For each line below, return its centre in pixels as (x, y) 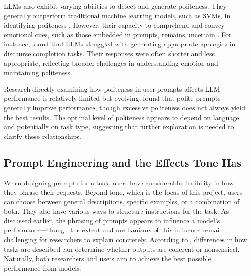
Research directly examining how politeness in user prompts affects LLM (112, 88)
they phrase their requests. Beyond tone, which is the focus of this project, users (123, 192)
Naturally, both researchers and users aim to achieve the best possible (108, 258)
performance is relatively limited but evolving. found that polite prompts (112, 98)
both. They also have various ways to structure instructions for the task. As (117, 211)
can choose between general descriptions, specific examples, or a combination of (122, 201)
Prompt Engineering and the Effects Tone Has (123, 162)
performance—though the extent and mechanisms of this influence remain (114, 230)
